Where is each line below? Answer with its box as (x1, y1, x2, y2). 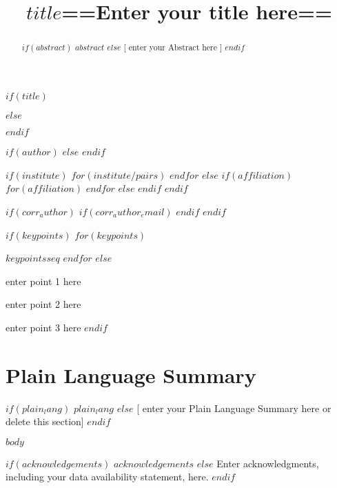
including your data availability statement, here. (6, 469, 209, 484)
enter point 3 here (6, 320, 81, 334)
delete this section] (6, 414, 84, 429)
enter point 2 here (6, 297, 81, 311)
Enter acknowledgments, (216, 456, 319, 470)
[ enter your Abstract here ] (123, 41, 223, 53)
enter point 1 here (6, 273, 81, 288)
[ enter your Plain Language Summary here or (136, 400, 331, 415)
